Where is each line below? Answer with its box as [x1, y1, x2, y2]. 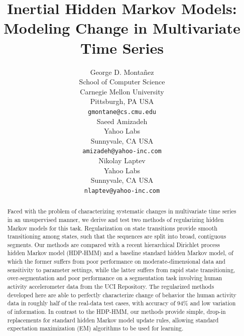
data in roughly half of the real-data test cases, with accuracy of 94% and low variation [7, 299, 236, 307]
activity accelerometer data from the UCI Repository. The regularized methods [7, 282, 214, 291]
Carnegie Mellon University [80, 86, 164, 96]
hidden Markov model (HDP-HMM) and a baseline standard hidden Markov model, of [7, 249, 233, 257]
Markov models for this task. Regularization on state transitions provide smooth [7, 223, 217, 232]
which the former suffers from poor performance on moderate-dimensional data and [7, 257, 225, 266]
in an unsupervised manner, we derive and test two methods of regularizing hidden [7, 215, 224, 223]
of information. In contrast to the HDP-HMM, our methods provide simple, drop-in [7, 307, 226, 316]
